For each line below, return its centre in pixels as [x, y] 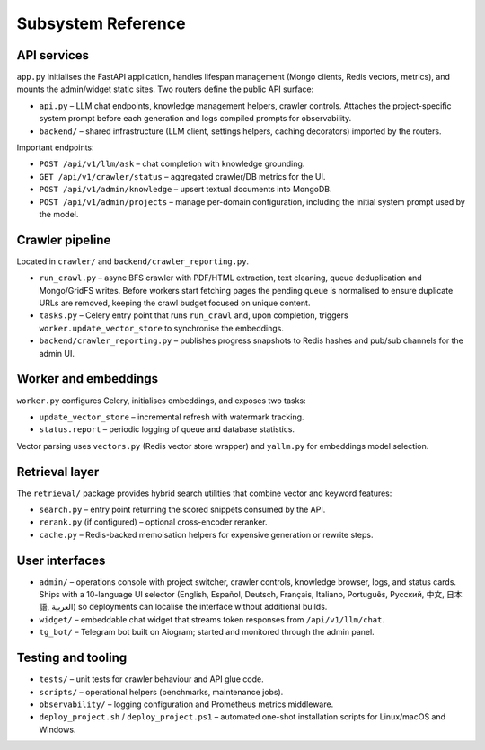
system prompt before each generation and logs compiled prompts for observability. [195, 119]
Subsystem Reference [101, 23]
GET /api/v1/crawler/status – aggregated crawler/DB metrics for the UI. [182, 176]
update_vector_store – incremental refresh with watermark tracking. [172, 417]
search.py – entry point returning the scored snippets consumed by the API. [182, 509]
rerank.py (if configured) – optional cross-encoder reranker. [154, 522]
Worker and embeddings [88, 379]
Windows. [57, 729]
